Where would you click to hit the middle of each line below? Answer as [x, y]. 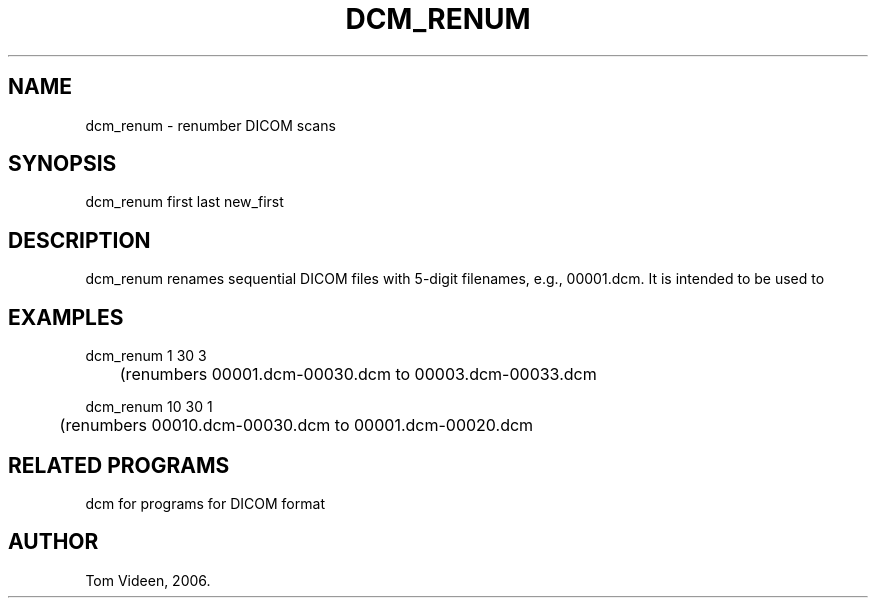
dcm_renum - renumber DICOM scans [210, 125]
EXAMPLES [66, 317]
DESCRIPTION [79, 240]
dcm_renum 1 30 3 [146, 356]
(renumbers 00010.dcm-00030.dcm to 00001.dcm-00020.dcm [296, 425]
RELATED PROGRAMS [119, 465]
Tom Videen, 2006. [148, 580]
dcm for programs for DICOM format [205, 503]
